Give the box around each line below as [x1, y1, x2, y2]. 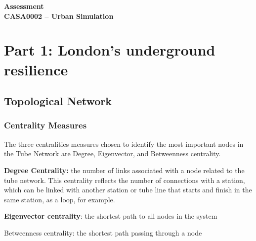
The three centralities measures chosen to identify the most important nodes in [4, 138, 244, 149]
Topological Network [4, 93, 112, 109]
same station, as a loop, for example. [4, 194, 115, 204]
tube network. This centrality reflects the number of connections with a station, [4, 175, 245, 185]
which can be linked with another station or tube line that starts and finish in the [4, 184, 252, 195]
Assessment [4, 1, 44, 11]
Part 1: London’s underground [4, 40, 215, 60]
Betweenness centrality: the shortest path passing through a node [4, 227, 202, 238]
